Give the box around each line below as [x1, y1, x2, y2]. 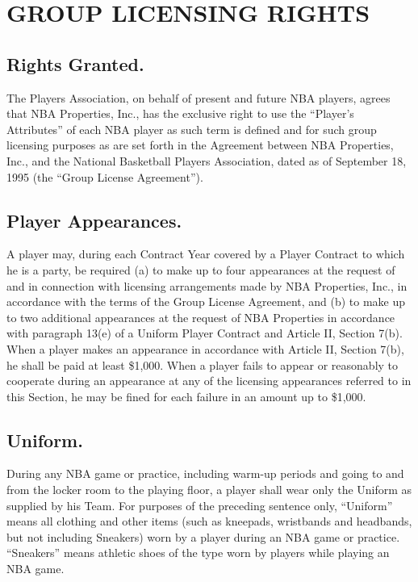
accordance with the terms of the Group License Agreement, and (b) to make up [6, 293, 406, 310]
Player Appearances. [6, 207, 182, 232]
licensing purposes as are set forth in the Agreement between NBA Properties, [6, 136, 394, 153]
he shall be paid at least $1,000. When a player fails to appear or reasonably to [6, 356, 399, 373]
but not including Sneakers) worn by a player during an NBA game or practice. [6, 528, 400, 545]
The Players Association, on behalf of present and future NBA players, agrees [6, 89, 391, 106]
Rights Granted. [6, 51, 144, 76]
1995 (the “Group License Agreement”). [6, 168, 203, 185]
